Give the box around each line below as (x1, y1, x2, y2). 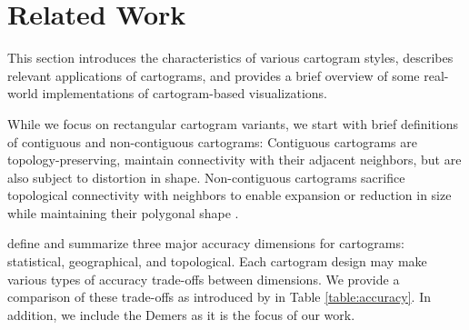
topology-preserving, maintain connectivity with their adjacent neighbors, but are (7, 150, 462, 169)
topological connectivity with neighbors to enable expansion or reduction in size (7, 185, 452, 205)
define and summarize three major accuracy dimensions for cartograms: (7, 234, 404, 253)
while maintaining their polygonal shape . (7, 203, 239, 222)
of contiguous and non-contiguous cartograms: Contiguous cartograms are (7, 132, 417, 151)
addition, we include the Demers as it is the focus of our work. (7, 305, 355, 324)
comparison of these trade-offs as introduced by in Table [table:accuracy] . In (7, 287, 431, 306)
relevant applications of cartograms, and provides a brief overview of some (7, 65, 420, 85)
